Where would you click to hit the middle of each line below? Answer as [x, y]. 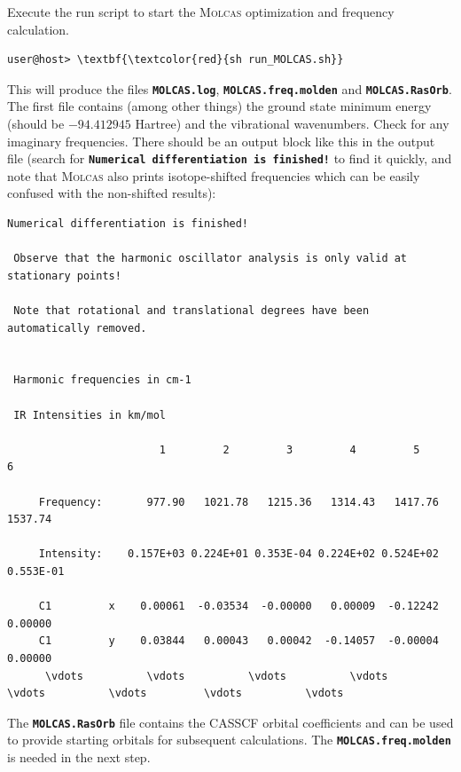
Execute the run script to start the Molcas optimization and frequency [201, 12]
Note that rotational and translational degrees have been [191, 311]
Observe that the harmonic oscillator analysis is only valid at [211, 259]
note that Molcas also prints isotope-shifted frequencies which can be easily [214, 175]
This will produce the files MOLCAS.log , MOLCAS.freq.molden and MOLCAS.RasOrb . [230, 88]
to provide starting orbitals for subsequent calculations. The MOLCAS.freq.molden [229, 740]
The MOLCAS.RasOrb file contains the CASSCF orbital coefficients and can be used [230, 722]
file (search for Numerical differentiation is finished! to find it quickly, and [230, 158]
